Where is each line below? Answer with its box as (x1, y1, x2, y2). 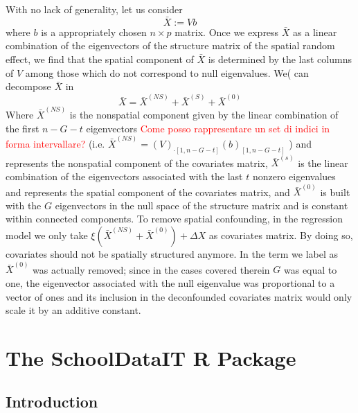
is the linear (298, 155, 348, 170)
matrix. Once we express (174, 24, 279, 39)
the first (6, 121, 39, 135)
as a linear (293, 24, 337, 39)
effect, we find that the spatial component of (6, 52, 194, 66)
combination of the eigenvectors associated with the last (6, 169, 243, 184)
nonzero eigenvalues (252, 169, 336, 184)
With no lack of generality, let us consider (6, 2, 183, 16)
